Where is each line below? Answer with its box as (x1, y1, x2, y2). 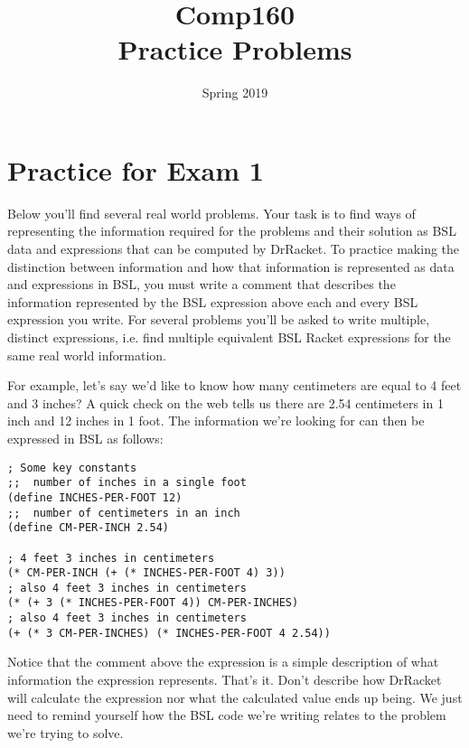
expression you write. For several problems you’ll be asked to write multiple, (7, 310, 430, 329)
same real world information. (7, 345, 166, 364)
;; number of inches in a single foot (7, 476, 247, 490)
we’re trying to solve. (7, 723, 124, 742)
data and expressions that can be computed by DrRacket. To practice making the (7, 239, 460, 258)
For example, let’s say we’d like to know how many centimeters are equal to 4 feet (7, 376, 462, 395)
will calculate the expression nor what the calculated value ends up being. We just (7, 687, 463, 706)
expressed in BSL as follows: (7, 428, 164, 447)
